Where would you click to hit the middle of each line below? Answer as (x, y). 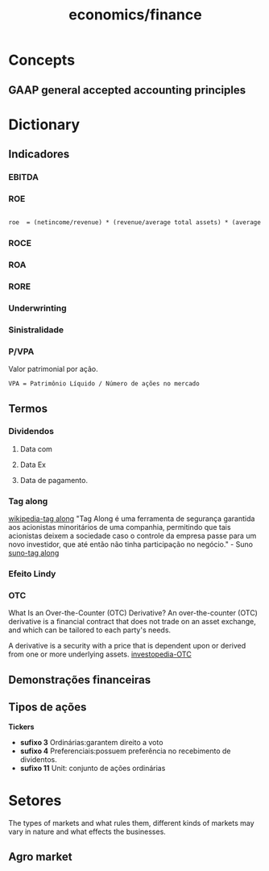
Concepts (41, 60)
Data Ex (33, 465)
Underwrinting (37, 308)
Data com (36, 448)
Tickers (21, 727)
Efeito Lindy (32, 574)
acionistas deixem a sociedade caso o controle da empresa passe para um (132, 536)
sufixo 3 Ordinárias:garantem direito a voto (91, 742)
